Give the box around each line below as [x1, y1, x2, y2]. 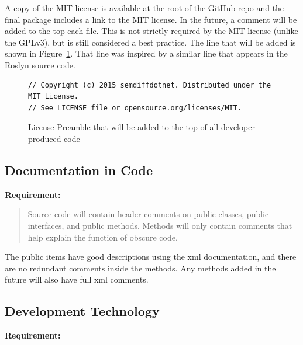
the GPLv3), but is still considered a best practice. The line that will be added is [5, 36, 296, 48]
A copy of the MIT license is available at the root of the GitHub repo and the [5, 2, 284, 13]
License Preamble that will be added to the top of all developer [28, 121, 255, 133]
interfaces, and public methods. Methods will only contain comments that [27, 219, 292, 231]
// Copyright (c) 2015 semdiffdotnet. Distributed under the [28, 81, 271, 89]
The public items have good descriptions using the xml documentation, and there [5, 250, 297, 263]
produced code [28, 132, 80, 144]
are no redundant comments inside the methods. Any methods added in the [5, 262, 276, 274]
